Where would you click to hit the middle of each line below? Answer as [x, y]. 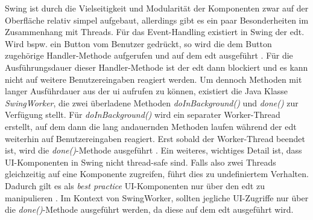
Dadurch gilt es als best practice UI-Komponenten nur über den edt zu [135, 185]
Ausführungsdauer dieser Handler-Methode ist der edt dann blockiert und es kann [156, 67]
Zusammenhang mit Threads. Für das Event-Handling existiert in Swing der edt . [155, 32]
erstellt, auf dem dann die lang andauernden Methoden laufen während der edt [151, 126]
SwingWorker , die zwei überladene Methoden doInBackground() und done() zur [152, 102]
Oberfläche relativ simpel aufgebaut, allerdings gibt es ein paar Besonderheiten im [157, 20]
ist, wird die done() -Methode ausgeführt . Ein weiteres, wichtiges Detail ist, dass [153, 150]
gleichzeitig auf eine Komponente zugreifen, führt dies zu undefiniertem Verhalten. [157, 174]
